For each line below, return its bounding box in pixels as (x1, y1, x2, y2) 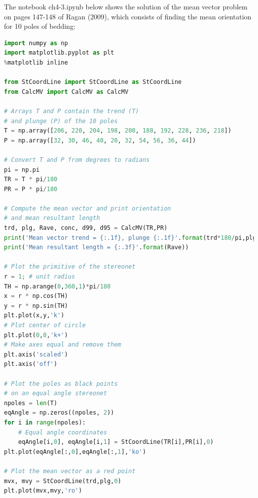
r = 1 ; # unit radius (4, 273, 75, 281)
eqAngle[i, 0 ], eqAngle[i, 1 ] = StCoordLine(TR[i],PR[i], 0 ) (18, 438, 214, 446)
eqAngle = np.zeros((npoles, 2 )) (4, 409, 114, 417)
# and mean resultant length (4, 214, 100, 222)
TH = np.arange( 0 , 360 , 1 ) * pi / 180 (4, 283, 111, 290)
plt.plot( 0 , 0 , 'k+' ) (4, 331, 68, 339)
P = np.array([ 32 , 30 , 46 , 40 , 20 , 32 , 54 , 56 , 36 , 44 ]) (4, 137, 196, 144)
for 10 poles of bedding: (4, 21, 76, 31)
